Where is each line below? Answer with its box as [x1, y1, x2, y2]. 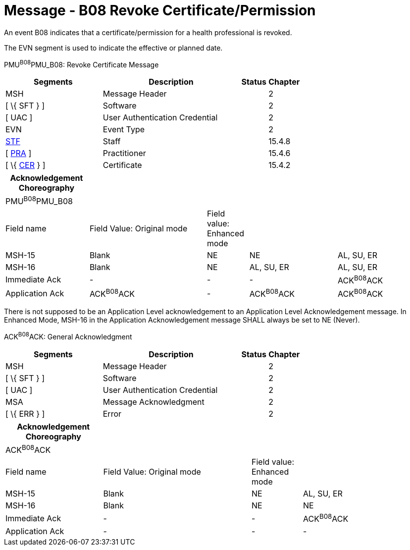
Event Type [102, 124, 145, 135]
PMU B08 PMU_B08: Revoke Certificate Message [4, 58, 159, 69]
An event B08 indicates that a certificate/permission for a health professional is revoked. [4, 28, 292, 37]
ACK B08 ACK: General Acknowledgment [4, 331, 132, 341]
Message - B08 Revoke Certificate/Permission [4, 2, 316, 19]
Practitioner [102, 148, 146, 159]
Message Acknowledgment [102, 397, 205, 407]
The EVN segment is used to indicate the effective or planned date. [4, 43, 223, 52]
